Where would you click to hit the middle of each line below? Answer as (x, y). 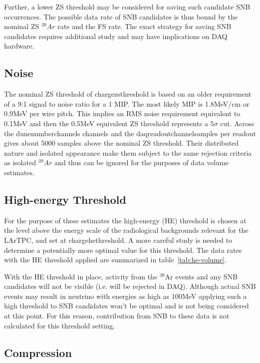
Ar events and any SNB (201, 276)
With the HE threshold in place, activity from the (81, 276)
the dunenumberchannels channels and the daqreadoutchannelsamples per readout (130, 133)
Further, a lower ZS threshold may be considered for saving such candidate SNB (127, 7)
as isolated (20, 162)
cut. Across (237, 123)
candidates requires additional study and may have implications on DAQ (116, 36)
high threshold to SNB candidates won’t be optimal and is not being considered (126, 306)
